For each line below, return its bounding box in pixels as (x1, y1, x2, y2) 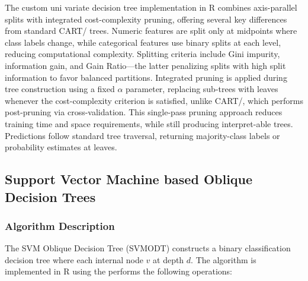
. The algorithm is (191, 253, 256, 266)
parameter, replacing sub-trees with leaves (126, 83, 278, 95)
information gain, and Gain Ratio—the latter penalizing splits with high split (5, 59, 286, 71)
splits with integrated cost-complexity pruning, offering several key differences (5, 12, 287, 25)
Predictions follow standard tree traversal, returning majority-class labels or (5, 129, 280, 141)
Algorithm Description (5, 218, 115, 233)
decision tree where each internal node (5, 253, 143, 266)
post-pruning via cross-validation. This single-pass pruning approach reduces (5, 106, 283, 118)
